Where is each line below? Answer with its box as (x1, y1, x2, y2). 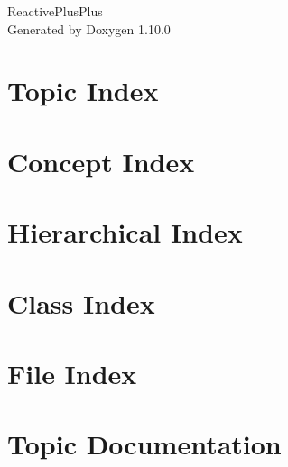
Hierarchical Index (7, 214, 243, 251)
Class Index (7, 284, 155, 321)
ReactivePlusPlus (7, 2, 103, 20)
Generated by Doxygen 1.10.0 (7, 19, 171, 38)
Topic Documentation (7, 426, 282, 462)
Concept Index (7, 142, 195, 179)
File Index (7, 354, 137, 391)
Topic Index (7, 72, 159, 109)
